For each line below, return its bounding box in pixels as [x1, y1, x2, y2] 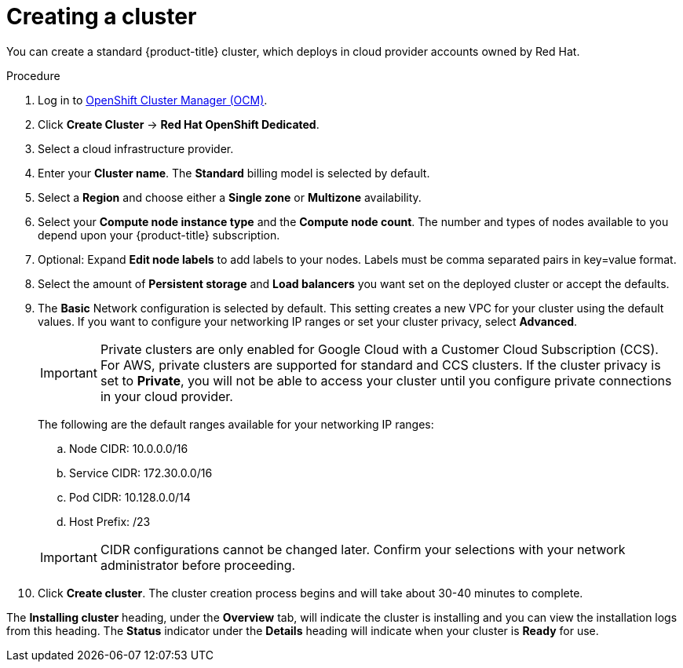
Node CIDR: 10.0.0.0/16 [69, 441, 188, 455]
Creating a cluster [6, 3, 197, 30]
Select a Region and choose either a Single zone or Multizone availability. [38, 190, 422, 204]
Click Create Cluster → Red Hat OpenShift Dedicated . [38, 117, 320, 131]
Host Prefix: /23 [69, 514, 151, 528]
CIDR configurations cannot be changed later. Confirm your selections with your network [100, 541, 626, 557]
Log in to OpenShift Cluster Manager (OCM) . [38, 93, 268, 107]
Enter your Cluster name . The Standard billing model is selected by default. [38, 166, 430, 180]
